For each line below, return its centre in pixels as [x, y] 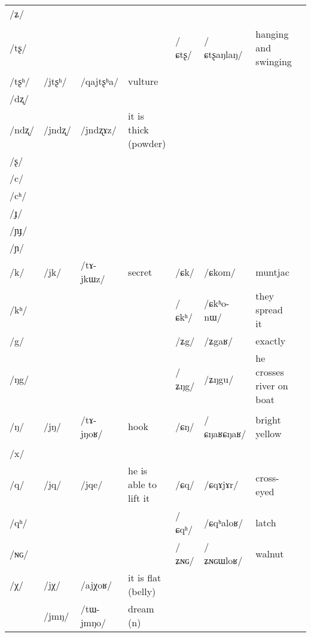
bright [268, 419]
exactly [271, 341]
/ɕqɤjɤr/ [221, 484]
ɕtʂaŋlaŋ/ [223, 54]
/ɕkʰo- [217, 303]
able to [143, 484]
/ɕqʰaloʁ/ [224, 522]
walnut [270, 553]
